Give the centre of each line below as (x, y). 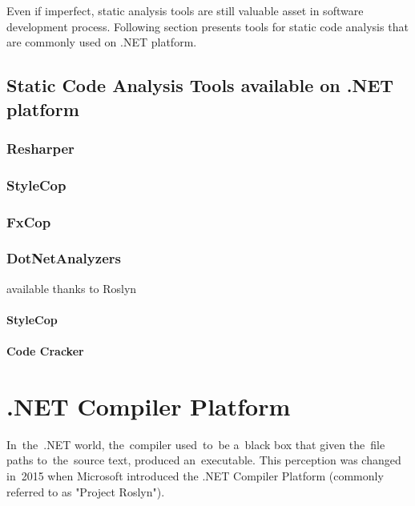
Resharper (40, 148)
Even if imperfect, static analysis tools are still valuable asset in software (185, 10)
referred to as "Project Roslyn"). (86, 491)
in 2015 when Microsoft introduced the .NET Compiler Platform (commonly (195, 475)
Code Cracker (45, 351)
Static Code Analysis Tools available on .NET (200, 85)
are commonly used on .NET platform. (102, 42)
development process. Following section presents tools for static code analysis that (207, 26)
